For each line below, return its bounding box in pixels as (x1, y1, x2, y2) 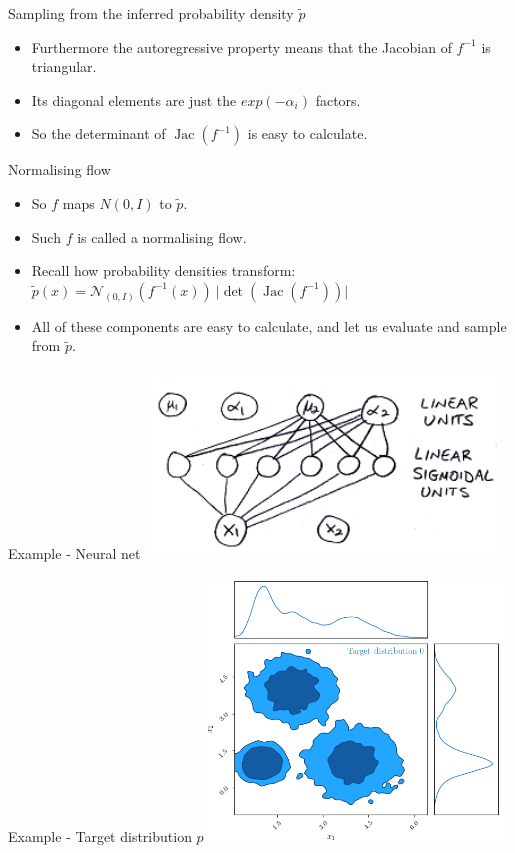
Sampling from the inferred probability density (8, 3, 294, 23)
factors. (315, 89, 361, 110)
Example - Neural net (8, 542, 141, 563)
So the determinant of (31, 123, 166, 144)
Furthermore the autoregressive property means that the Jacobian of (31, 36, 452, 57)
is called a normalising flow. (77, 226, 247, 247)
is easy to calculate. (247, 123, 368, 144)
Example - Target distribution (8, 826, 192, 847)
